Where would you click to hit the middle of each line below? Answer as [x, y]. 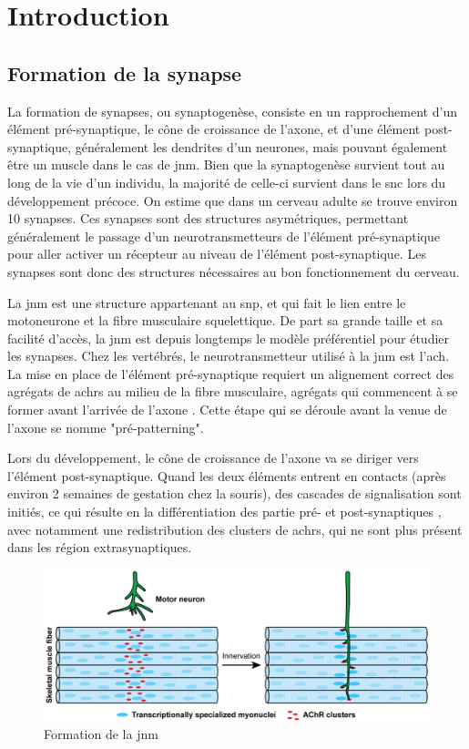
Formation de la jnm [101, 734]
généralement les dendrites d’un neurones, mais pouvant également [261, 146]
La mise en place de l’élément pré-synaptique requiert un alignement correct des [231, 373]
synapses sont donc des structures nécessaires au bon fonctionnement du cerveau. [234, 271]
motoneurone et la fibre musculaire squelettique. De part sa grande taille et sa [225, 320]
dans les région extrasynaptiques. [100, 547]
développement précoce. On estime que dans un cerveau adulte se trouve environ [233, 200]
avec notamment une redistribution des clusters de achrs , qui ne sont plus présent [235, 529]
